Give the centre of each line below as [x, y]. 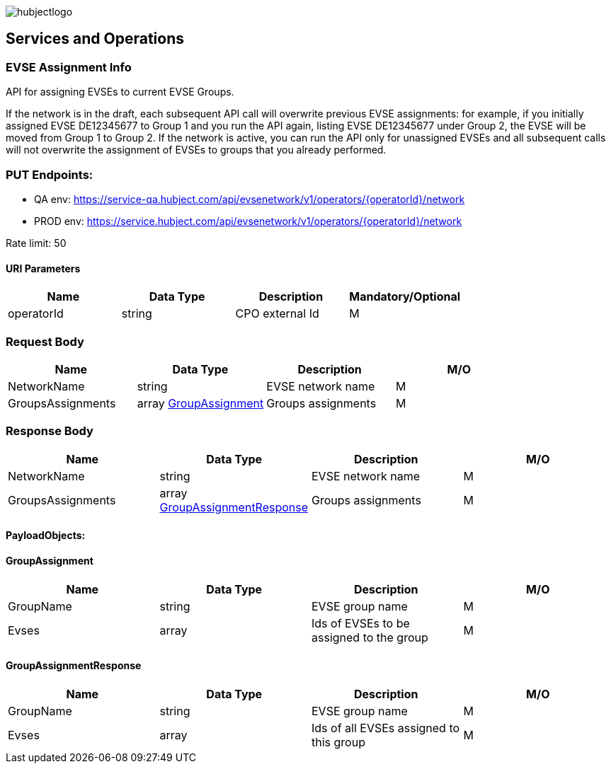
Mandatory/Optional [405, 297]
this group [338, 742]
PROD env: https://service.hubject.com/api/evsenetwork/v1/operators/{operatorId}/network [248, 221]
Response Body [50, 431]
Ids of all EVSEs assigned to [386, 728]
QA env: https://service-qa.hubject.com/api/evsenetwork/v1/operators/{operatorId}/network [250, 199]
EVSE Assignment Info [69, 67]
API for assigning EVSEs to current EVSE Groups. [120, 92]
